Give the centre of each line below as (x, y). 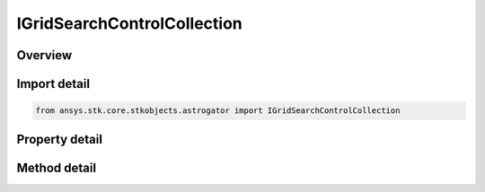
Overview (44, 55)
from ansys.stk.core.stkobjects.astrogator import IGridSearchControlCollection (218, 111)
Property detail (60, 139)
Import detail (53, 84)
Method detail (57, 167)
